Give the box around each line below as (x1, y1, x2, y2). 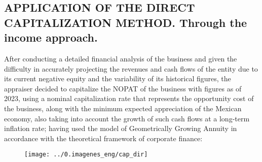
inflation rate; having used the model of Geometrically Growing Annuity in (4, 123, 237, 134)
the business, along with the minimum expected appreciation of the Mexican (4, 103, 242, 113)
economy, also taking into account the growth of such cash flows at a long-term (4, 113, 250, 123)
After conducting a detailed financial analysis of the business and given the (4, 53, 237, 63)
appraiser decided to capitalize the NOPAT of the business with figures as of (4, 83, 242, 93)
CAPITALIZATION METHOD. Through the (4, 14, 247, 30)
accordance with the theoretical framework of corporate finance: (4, 133, 203, 143)
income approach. (4, 29, 98, 45)
